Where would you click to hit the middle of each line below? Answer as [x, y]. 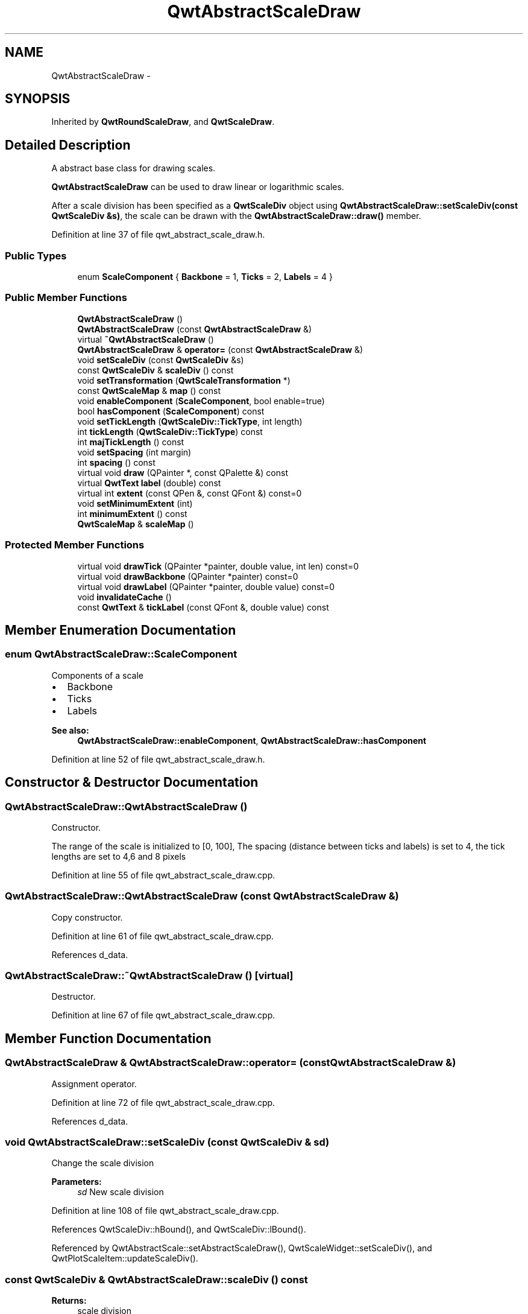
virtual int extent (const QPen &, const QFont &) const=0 [190, 493]
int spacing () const [116, 462]
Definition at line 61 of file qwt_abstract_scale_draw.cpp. [163, 936]
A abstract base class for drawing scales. [134, 168]
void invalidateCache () [124, 597]
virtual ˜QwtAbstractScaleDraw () [146, 339]
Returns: [69, 1301]
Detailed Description [68, 145]
